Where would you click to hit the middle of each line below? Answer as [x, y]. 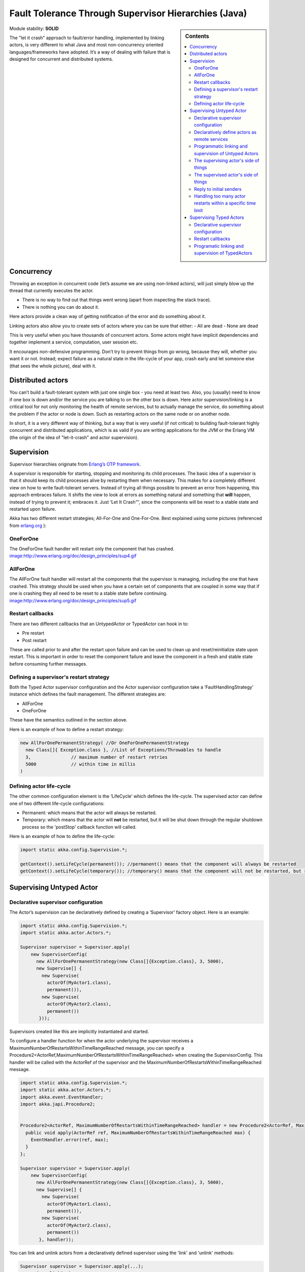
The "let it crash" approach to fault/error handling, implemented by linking [87, 38]
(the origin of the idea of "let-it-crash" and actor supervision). [74, 437]
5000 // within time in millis [81, 764]
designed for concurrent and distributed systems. [62, 59]
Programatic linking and [219, 246]
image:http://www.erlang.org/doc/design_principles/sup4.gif [73, 556]
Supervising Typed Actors [217, 218]
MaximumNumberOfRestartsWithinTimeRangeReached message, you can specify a [97, 1048]
